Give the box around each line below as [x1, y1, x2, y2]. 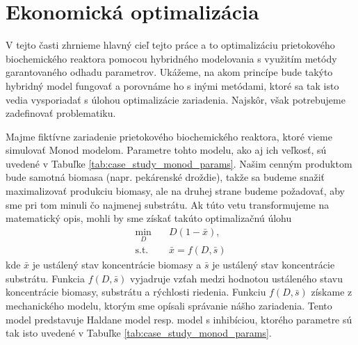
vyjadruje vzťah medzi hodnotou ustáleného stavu [130, 271, 343, 285]
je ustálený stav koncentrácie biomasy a [32, 257, 202, 272]
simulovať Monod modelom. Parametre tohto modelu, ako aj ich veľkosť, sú [6, 143, 327, 157]
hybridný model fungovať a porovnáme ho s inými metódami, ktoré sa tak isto [6, 78, 339, 93]
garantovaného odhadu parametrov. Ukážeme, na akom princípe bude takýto [6, 65, 333, 79]
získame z [311, 284, 352, 299]
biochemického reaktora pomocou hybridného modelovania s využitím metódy [6, 51, 337, 65]
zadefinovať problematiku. [6, 106, 116, 120]
